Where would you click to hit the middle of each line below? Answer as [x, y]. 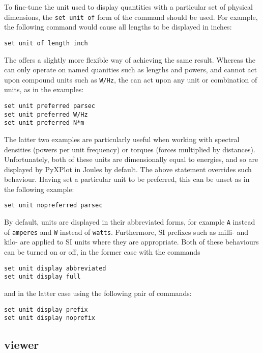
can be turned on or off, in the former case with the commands [102, 252]
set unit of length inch [46, 43]
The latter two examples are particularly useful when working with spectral [122, 139]
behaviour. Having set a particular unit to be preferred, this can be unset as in [127, 179]
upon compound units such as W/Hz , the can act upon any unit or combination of [131, 79]
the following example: [39, 189]
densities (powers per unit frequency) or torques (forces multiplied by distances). [130, 149]
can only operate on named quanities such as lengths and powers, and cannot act [131, 70]
